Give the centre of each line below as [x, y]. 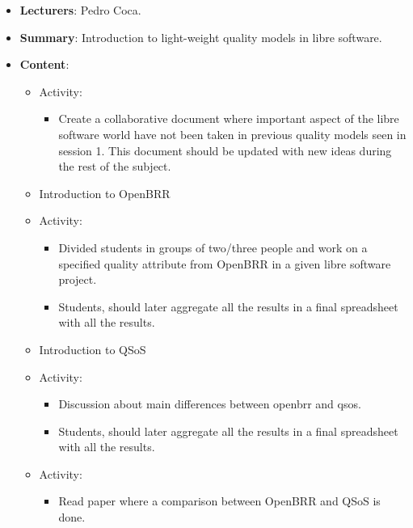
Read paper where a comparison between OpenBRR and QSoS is [219, 501]
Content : [44, 64]
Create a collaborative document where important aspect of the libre [229, 118]
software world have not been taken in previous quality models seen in [232, 134]
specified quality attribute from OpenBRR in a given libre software [225, 263]
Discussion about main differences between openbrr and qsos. [210, 404]
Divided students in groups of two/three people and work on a [213, 247]
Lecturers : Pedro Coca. [80, 10]
